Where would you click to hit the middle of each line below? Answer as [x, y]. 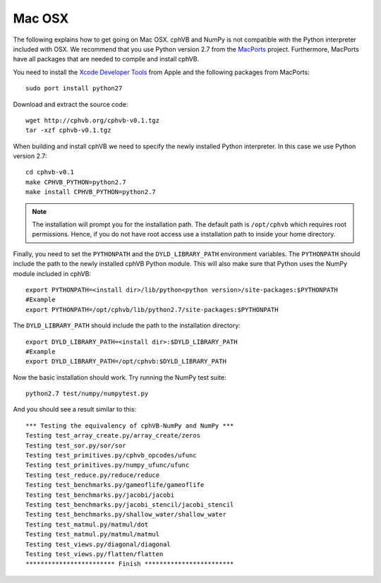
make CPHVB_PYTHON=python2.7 [76, 182]
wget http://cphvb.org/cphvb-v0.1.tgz [93, 120]
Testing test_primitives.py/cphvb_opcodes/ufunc [111, 456]
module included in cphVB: [52, 274]
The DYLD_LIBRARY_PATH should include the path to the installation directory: [127, 325]
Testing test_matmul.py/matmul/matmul [93, 534]
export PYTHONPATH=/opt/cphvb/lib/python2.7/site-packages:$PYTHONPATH [152, 309]
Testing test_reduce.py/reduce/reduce [93, 475]
